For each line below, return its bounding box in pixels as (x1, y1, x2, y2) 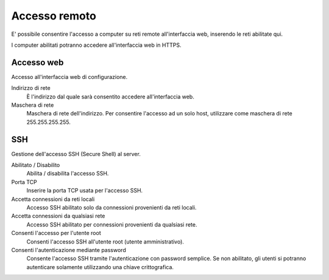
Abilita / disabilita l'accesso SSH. (26, 170, 109, 177)
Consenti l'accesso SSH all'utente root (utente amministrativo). (26, 237, 184, 245)
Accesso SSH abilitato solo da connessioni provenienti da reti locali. (26, 204, 197, 211)
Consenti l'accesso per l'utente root (11, 230, 101, 237)
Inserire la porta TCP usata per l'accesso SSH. (26, 187, 143, 194)
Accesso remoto (11, 9, 97, 22)
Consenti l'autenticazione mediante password (11, 247, 126, 253)
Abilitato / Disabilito (11, 162, 60, 169)
